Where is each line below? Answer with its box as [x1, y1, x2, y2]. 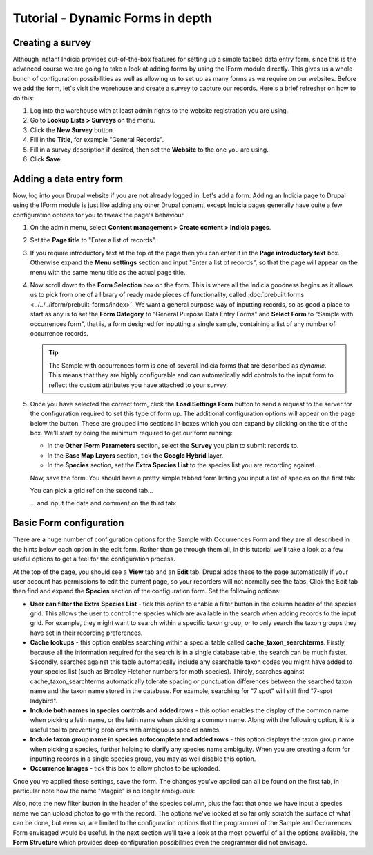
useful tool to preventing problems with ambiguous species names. [30, 726, 221, 734]
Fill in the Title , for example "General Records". [30, 136, 164, 144]
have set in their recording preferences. [30, 629, 143, 637]
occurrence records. [30, 329, 89, 337]
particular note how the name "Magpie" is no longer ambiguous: [12, 786, 195, 795]
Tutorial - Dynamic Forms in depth [12, 10, 213, 26]
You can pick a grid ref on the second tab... [30, 487, 153, 495]
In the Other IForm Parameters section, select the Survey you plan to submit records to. [47, 442, 299, 450]
